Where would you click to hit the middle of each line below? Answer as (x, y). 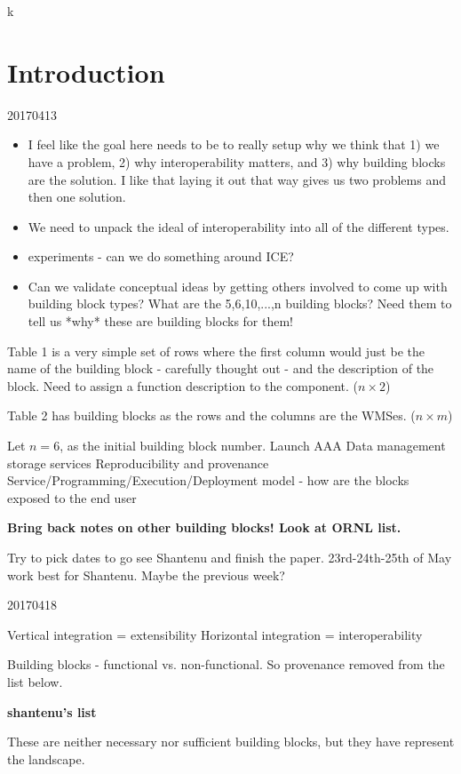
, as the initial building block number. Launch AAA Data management (253, 446)
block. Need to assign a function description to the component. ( (183, 385)
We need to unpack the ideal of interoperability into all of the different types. (238, 226)
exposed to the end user (72, 497)
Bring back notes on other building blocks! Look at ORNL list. (204, 527)
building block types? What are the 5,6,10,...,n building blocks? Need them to (240, 303)
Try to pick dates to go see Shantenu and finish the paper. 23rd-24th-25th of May (230, 557)
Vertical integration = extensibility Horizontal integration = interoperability (215, 634)
